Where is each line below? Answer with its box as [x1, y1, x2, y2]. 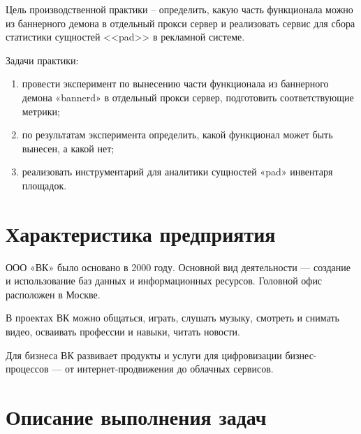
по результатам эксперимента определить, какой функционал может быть [22, 127, 333, 142]
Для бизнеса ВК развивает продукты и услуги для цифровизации [6, 347, 282, 362]
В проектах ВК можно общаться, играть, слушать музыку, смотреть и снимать [6, 310, 339, 325]
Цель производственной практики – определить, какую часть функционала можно [6, 2, 353, 16]
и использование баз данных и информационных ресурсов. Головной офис [6, 273, 323, 288]
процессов [6, 361, 49, 376]
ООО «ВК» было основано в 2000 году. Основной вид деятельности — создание [6, 259, 351, 274]
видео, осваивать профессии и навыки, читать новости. [6, 324, 240, 339]
